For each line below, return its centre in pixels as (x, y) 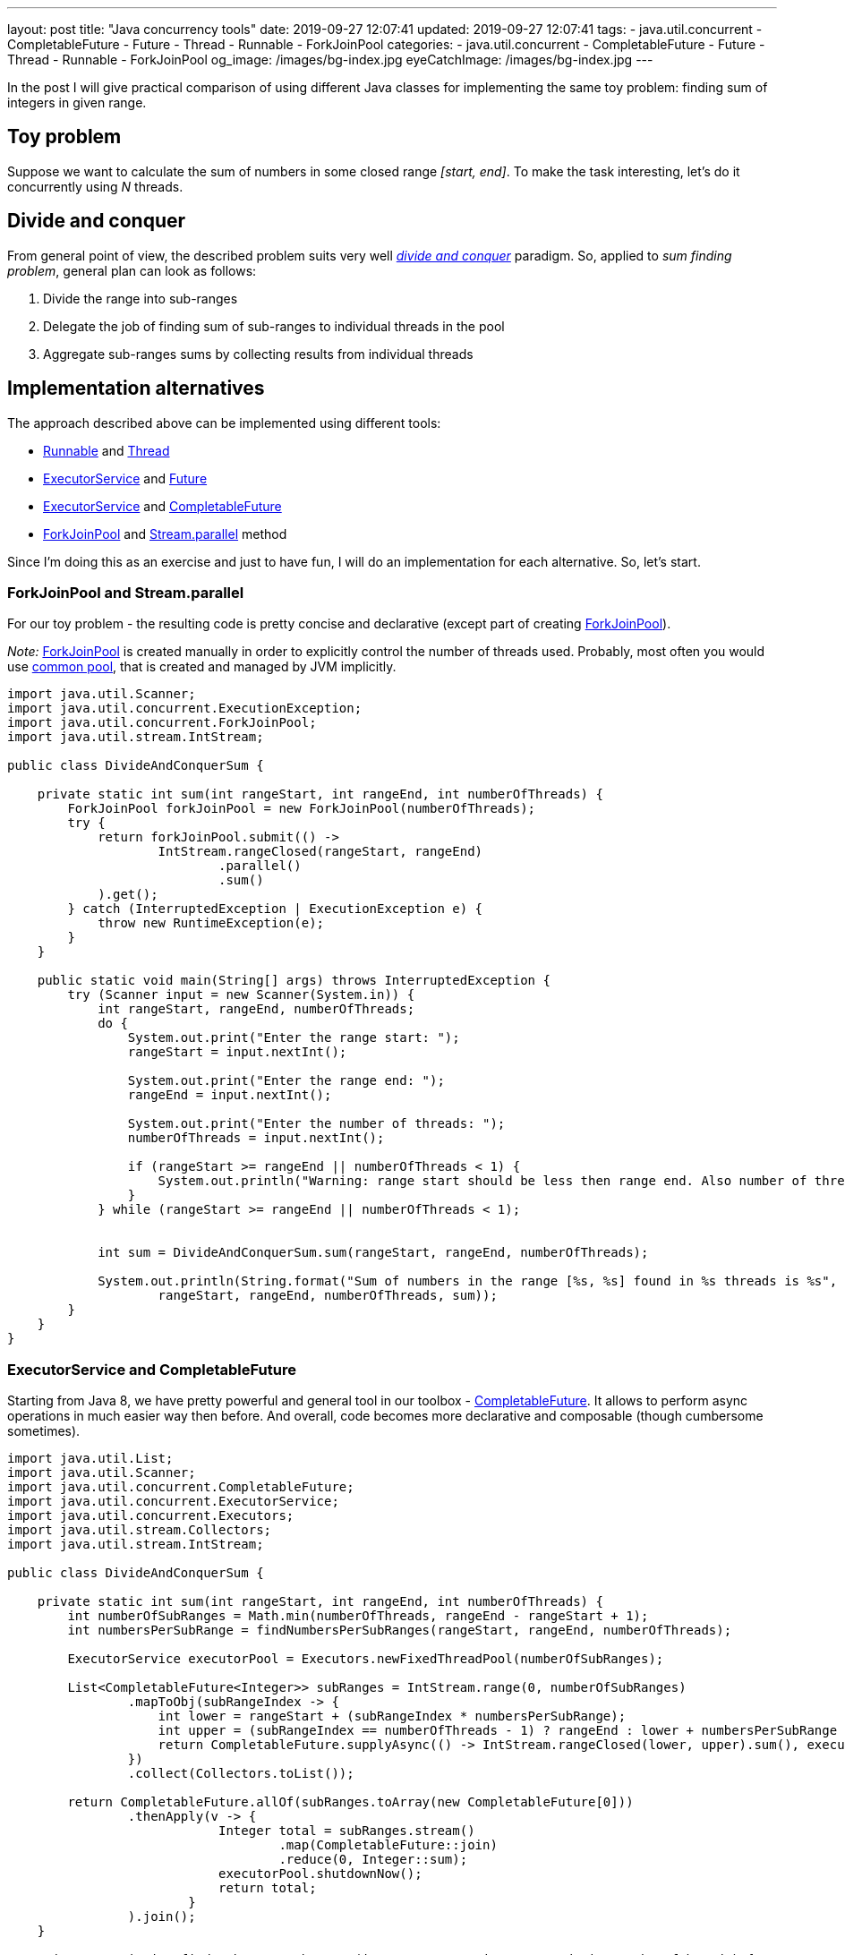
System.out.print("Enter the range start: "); (294, 1038)
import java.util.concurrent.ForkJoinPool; (162, 723)
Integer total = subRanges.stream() (347, 1831)
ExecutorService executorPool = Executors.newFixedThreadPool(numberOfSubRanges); (366, 1659)
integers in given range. (77, 102)
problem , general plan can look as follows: (132, 270)
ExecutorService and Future (125, 478)
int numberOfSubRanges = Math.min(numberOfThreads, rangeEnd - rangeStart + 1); (358, 1616)
